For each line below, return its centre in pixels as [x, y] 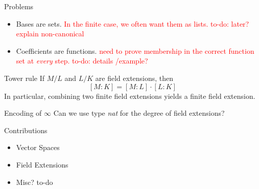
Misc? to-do [34, 182]
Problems [19, 6]
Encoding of [23, 113]
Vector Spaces [38, 147]
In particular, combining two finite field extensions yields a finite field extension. [130, 96]
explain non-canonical [50, 34]
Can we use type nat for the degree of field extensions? [139, 113]
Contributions [26, 130]
